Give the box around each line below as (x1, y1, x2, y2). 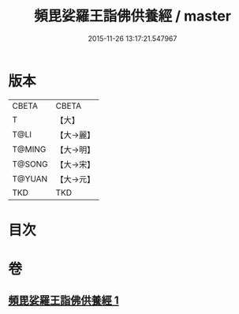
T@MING (12, 144, 47, 155)
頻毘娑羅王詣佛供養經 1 (8, 293, 120, 308)
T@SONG (12, 159, 49, 170)
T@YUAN (12, 173, 48, 184)
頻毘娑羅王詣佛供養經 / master (34, 7, 231, 25)
